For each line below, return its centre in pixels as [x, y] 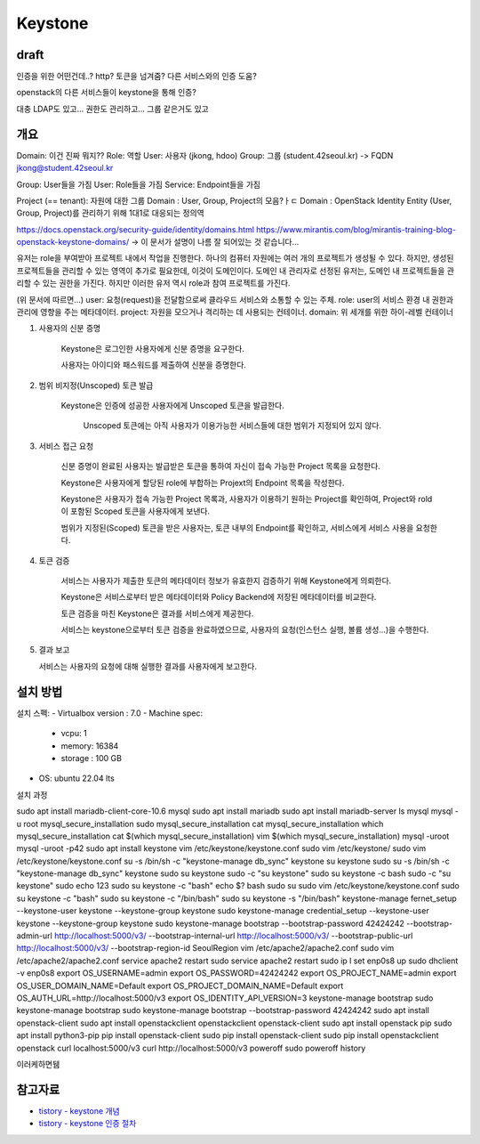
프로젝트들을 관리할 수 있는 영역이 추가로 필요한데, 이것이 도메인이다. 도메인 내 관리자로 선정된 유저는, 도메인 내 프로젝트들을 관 [236, 271]
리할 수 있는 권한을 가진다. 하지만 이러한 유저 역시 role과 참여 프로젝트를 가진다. [153, 283]
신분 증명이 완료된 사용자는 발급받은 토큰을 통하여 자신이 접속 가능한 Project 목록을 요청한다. [221, 467]
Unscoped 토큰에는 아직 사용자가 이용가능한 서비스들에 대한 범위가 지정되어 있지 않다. [232, 426]
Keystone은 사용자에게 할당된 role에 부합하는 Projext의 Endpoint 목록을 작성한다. [203, 483]
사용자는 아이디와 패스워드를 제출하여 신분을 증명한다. [153, 365]
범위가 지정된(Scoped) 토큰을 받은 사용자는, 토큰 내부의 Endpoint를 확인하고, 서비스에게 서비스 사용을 [237, 527]
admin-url [34, 936]
